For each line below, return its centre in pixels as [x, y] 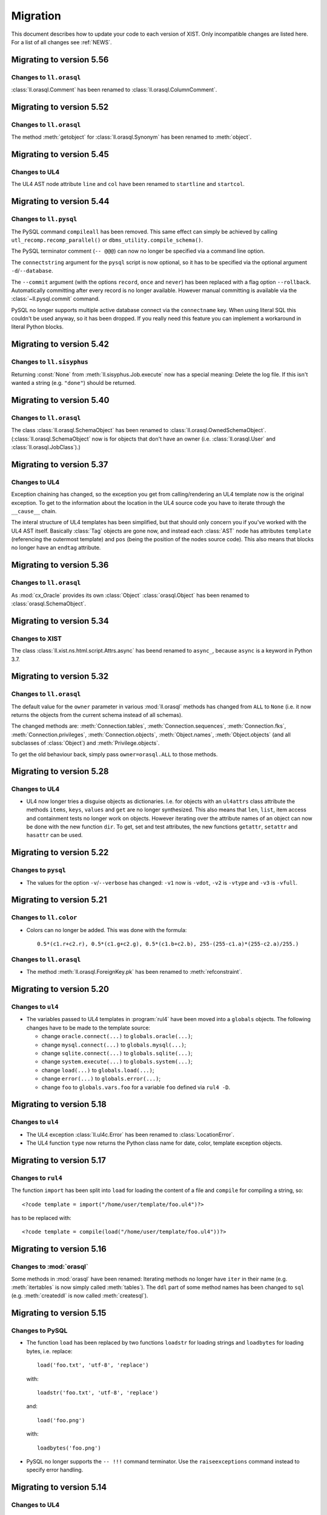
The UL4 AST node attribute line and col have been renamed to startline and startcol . [128, 184]
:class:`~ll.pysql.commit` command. [55, 299]
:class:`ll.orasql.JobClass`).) [46, 447]
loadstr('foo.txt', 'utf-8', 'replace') [98, 1393]
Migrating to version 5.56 [60, 60]
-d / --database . [32, 271]
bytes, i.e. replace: [49, 1351]
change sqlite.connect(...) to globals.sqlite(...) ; [117, 1053]
